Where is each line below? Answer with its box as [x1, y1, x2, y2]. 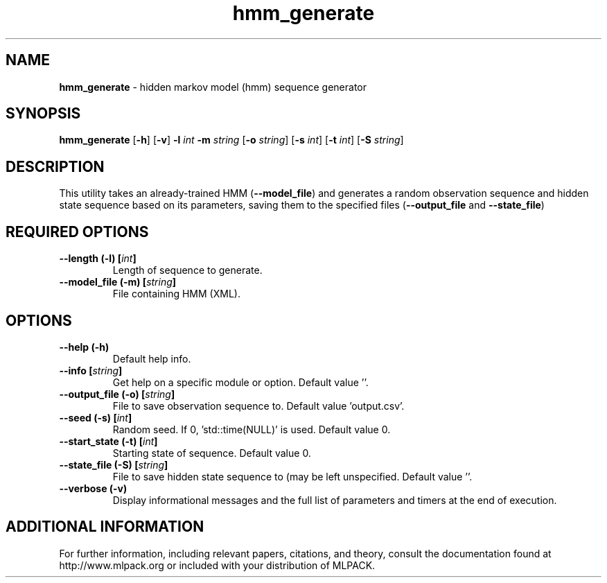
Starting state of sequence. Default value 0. [112, 446, 311, 459]
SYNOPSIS [6, 105, 81, 123]
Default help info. [112, 352, 191, 365]
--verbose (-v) [59, 482, 127, 494]
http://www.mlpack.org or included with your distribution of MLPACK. [59, 559, 376, 571]
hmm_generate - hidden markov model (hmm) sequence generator [59, 80, 367, 93]
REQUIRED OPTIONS [6, 223, 149, 241]
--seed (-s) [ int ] [59, 411, 132, 424]
